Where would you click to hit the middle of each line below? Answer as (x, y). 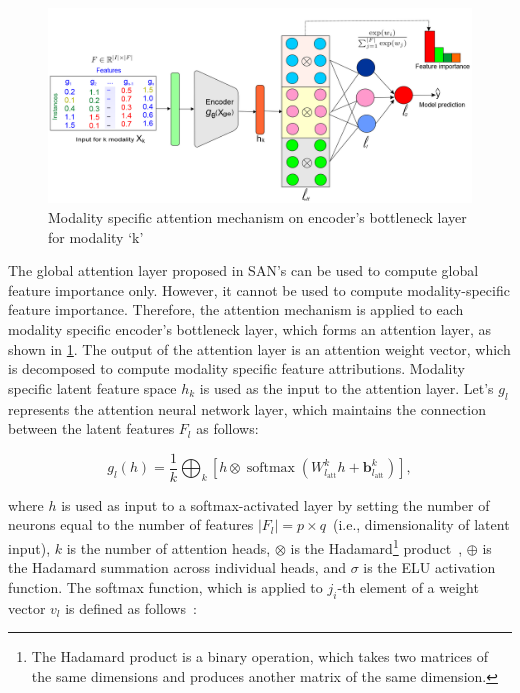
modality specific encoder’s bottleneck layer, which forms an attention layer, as (250, 329)
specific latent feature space (92, 387)
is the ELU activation (429, 567)
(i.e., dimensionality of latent (421, 524)
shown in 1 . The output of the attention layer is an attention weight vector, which (259, 348)
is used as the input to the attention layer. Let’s (346, 387)
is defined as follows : (131, 607)
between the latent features (91, 428)
